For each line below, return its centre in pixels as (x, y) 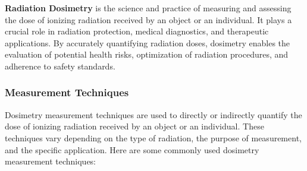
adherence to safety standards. (60, 66)
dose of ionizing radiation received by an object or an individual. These (134, 126)
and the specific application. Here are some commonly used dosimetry (132, 149)
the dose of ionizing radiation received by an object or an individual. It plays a (148, 19)
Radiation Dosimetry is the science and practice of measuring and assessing (148, 8)
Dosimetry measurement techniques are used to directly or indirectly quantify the (153, 114)
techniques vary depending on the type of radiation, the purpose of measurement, (153, 137)
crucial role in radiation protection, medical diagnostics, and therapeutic (137, 31)
